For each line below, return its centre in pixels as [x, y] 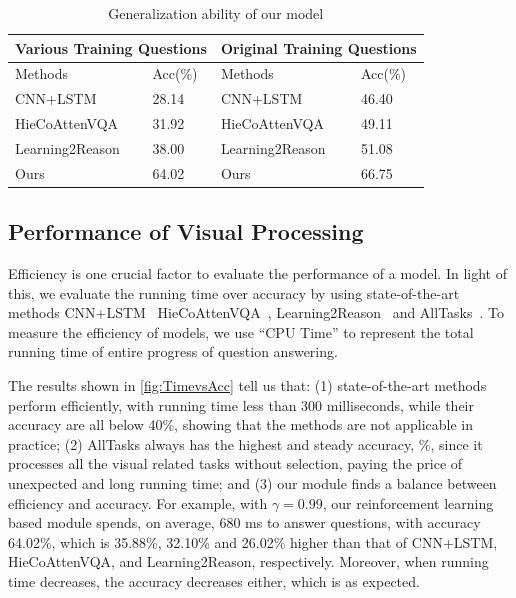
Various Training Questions [111, 47]
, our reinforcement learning [408, 502]
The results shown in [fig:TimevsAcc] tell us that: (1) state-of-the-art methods [247, 385]
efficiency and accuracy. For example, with [138, 502]
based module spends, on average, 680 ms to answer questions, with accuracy [244, 522]
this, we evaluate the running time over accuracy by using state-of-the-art [234, 292]
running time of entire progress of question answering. [173, 351]
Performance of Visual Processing [186, 231]
